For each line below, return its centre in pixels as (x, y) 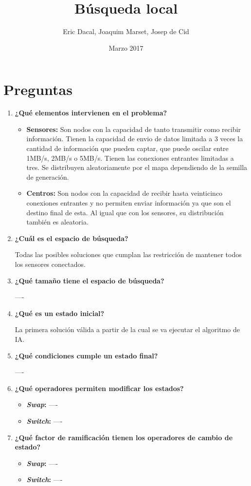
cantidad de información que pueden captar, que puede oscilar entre (127, 148)
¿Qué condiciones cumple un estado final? (86, 355)
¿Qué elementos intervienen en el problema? (91, 113)
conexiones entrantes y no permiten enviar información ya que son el (129, 203)
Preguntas (38, 89)
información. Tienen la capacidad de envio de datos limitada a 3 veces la (135, 139)
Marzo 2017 (126, 47)
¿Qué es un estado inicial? (60, 313)
